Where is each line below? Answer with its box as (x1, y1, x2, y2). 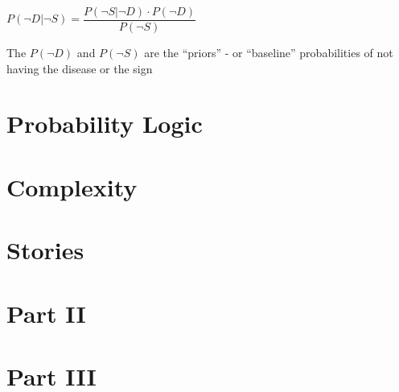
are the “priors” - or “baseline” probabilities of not (144, 44, 393, 61)
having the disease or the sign (6, 60, 153, 76)
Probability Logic (6, 107, 203, 140)
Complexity (6, 170, 138, 203)
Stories (6, 233, 84, 266)
